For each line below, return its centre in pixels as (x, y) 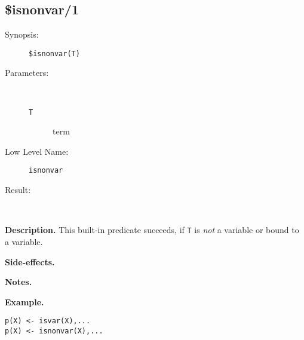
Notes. (19, 282)
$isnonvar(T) (54, 53)
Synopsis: (22, 34)
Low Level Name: (37, 151)
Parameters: (27, 73)
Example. (24, 301)
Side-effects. (30, 261)
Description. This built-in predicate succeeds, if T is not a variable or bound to (152, 230)
